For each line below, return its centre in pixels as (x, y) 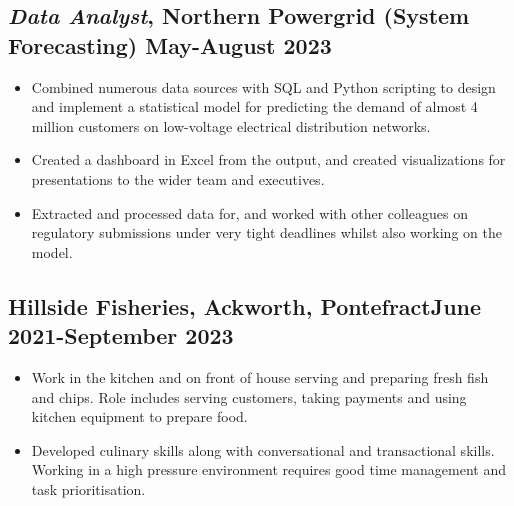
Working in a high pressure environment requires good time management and (268, 469)
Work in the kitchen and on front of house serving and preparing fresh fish (260, 376)
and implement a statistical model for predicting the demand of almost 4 (254, 106)
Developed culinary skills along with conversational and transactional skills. (263, 449)
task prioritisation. (88, 488)
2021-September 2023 (121, 335)
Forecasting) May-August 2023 (170, 44)
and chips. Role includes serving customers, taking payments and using (249, 396)
